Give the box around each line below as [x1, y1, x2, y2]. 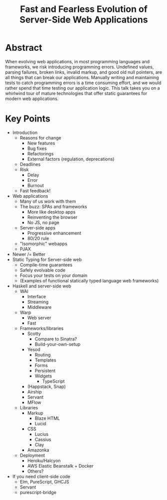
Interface [27, 293, 46, 299]
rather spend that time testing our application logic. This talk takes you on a [5, 85, 161, 91]
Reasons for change [19, 134, 61, 140]
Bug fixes [27, 145, 47, 151]
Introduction [12, 129, 38, 135]
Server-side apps [19, 225, 56, 231]
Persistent [34, 368, 56, 374]
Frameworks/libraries [19, 325, 64, 331]
